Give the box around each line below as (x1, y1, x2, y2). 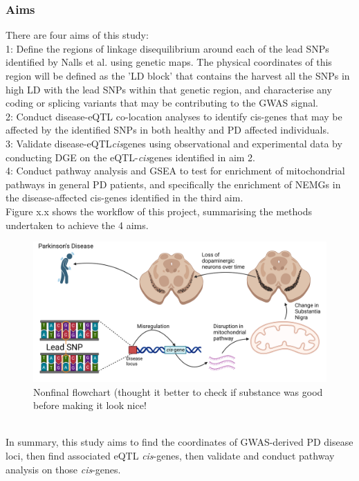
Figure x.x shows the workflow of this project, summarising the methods (6, 203, 312, 218)
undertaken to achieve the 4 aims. (6, 217, 149, 232)
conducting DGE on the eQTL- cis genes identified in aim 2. (6, 149, 256, 164)
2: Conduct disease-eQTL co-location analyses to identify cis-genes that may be (6, 109, 342, 123)
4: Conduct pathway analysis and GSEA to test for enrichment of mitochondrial (6, 163, 345, 178)
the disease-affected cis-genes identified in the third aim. (6, 190, 243, 205)
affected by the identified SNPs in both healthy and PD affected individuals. (6, 122, 329, 137)
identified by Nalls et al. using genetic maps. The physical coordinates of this (6, 55, 332, 69)
